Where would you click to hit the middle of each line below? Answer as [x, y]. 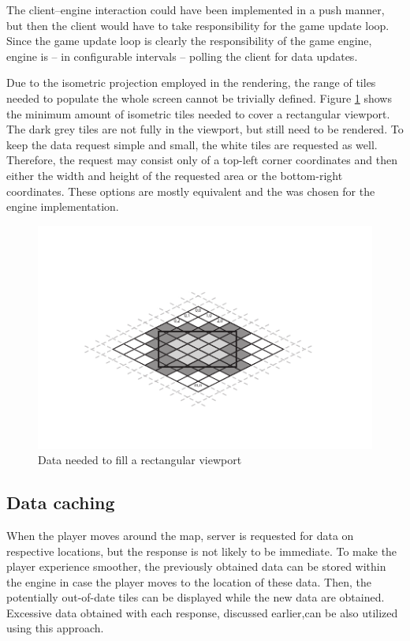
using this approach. [55, 628]
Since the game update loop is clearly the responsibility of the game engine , [189, 41]
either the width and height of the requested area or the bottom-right [175, 175]
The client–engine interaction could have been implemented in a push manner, [196, 9]
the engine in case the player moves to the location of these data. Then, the [189, 581]
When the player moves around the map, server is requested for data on [180, 535]
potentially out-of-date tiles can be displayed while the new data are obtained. [196, 597]
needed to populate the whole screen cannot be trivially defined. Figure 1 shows [199, 97]
